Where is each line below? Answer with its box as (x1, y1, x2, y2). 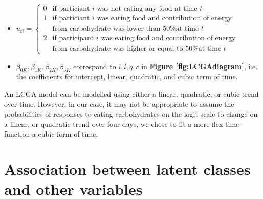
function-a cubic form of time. (4, 128, 98, 139)
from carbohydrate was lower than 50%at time (52, 25, 199, 33)
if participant (52, 35, 94, 42)
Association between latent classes (4, 159, 251, 180)
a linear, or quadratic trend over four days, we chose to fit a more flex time (4, 118, 239, 129)
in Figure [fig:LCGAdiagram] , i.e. (141, 60, 258, 71)
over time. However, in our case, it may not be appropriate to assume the (4, 98, 234, 109)
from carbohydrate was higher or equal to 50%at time (52, 45, 222, 53)
